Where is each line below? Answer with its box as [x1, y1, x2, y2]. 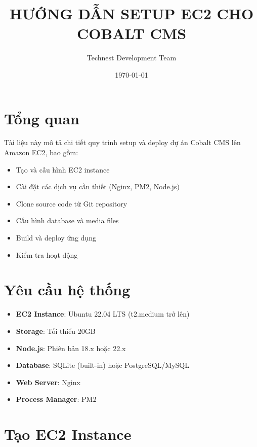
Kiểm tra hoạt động [16, 249, 78, 260]
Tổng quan [4, 108, 79, 128]
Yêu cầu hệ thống [4, 279, 131, 300]
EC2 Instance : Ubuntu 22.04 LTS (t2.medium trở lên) [16, 308, 190, 319]
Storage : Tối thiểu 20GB [16, 325, 96, 336]
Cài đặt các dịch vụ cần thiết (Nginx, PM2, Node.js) [16, 181, 180, 192]
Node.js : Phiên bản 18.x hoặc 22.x [16, 342, 126, 353]
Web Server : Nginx [16, 376, 80, 387]
